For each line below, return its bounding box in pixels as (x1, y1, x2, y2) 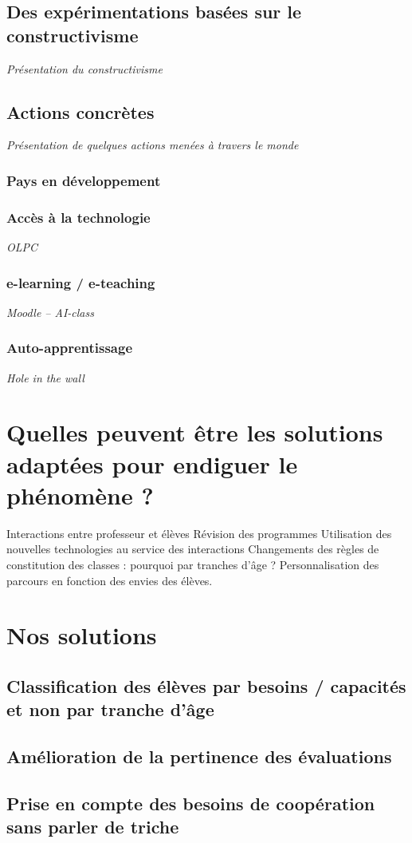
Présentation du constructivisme (6, 60, 163, 77)
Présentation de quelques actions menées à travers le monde (6, 137, 299, 153)
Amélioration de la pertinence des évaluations (6, 744, 392, 769)
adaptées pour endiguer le (6, 447, 298, 480)
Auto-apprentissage (6, 338, 133, 358)
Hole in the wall (6, 369, 84, 386)
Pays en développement (6, 170, 161, 190)
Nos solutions (6, 619, 157, 651)
